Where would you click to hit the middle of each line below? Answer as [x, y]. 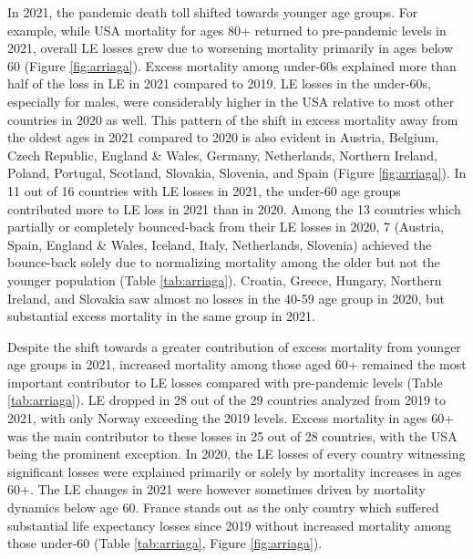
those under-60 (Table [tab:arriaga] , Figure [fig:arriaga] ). [165, 543]
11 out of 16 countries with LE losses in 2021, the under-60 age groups [204, 190]
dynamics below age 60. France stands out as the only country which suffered [223, 507]
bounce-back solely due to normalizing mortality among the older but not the [224, 262]
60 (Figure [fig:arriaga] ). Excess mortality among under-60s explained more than [232, 65]
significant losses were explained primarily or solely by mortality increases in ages [235, 471]
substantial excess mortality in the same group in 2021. [162, 316]
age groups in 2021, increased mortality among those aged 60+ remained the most [237, 364]
